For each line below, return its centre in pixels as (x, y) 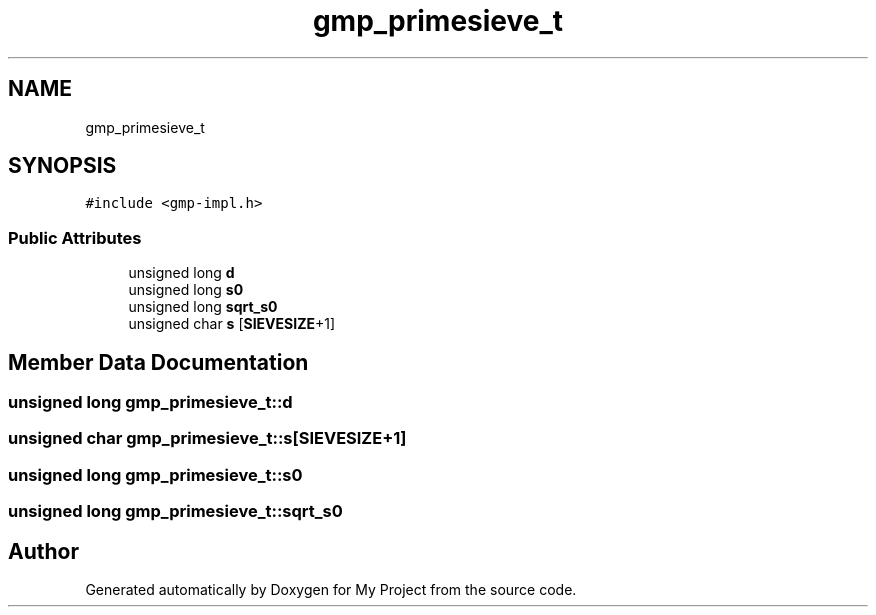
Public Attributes (75, 237)
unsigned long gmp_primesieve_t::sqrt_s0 (175, 511)
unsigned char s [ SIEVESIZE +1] (232, 324)
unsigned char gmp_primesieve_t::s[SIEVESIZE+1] (207, 438)
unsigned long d (181, 273)
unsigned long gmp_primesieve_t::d (150, 402)
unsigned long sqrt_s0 (203, 307)
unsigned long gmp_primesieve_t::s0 (155, 474)
